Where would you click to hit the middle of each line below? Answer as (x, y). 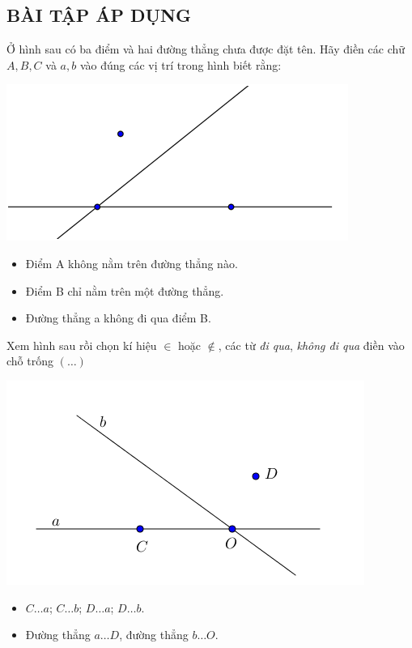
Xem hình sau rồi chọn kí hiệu (82, 345)
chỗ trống (30, 361)
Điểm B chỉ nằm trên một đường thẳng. (125, 290)
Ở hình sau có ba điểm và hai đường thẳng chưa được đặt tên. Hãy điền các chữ (206, 49)
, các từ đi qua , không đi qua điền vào (311, 345)
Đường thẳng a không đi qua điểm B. (118, 318)
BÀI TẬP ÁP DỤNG (99, 15)
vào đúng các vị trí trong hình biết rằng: (181, 64)
